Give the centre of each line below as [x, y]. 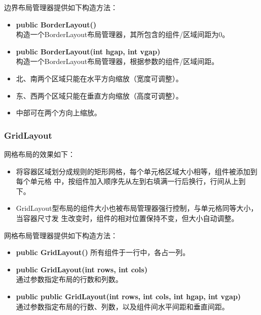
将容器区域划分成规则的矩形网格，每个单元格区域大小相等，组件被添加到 [137, 171]
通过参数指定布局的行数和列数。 [69, 279]
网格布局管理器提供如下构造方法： [61, 235]
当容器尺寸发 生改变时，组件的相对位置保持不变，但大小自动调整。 [127, 218]
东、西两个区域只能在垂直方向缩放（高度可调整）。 [99, 95]
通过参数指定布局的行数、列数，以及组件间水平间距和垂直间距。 [122, 306]
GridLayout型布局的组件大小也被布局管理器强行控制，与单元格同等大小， [137, 208]
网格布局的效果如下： [40, 154]
